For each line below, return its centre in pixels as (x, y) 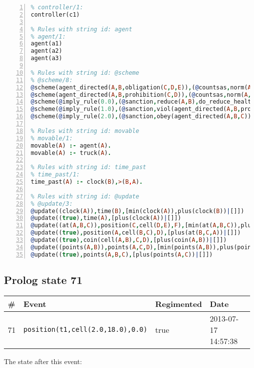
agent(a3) (47, 58)
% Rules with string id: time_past (89, 167)
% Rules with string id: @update (85, 196)
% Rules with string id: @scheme (85, 73)
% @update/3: (52, 204)
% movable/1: (52, 138)
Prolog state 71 (43, 280)
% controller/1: (57, 7)
